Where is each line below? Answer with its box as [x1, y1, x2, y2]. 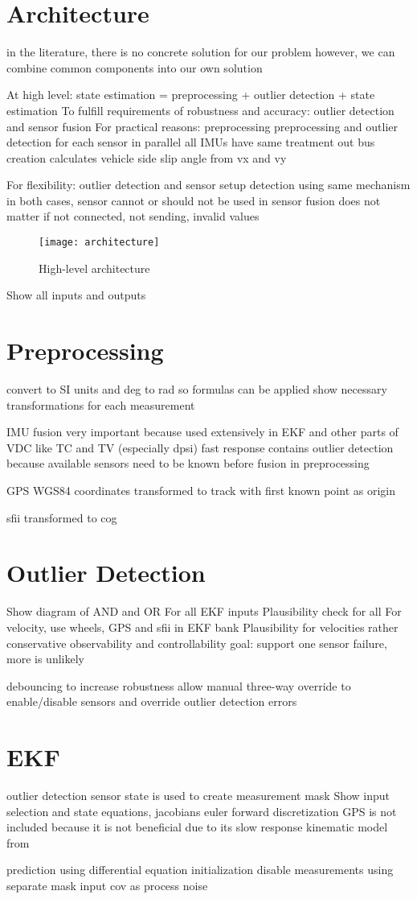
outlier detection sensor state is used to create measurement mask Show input [6, 787, 390, 803]
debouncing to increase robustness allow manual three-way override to [6, 677, 351, 694]
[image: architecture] [39, 237, 160, 249]
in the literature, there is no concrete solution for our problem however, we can [6, 43, 395, 60]
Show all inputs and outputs [6, 287, 146, 303]
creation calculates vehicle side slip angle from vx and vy [6, 149, 287, 166]
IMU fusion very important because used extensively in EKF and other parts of [6, 423, 399, 440]
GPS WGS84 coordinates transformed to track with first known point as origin [6, 482, 395, 498]
